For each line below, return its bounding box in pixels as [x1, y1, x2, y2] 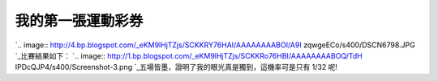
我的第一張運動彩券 [15, 12, 144, 30]
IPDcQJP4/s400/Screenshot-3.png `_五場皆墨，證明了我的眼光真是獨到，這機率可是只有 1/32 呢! [15, 63, 338, 72]
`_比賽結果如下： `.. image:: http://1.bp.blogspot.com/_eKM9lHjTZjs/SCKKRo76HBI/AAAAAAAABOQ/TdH [15, 51, 363, 60]
